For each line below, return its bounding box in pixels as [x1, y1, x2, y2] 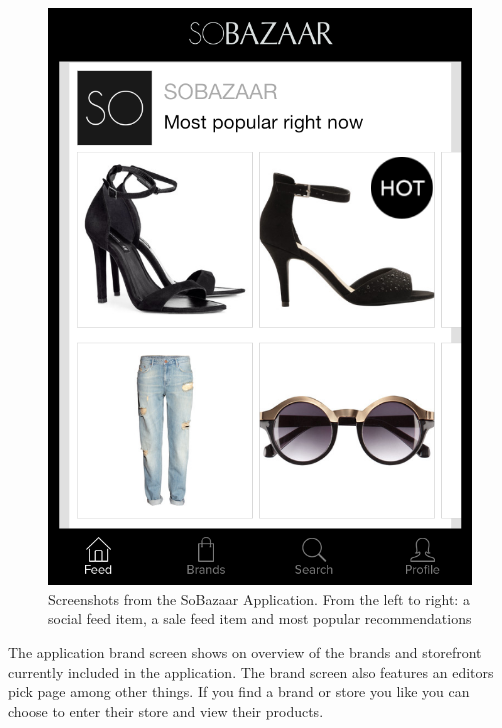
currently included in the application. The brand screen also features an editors [8, 661, 494, 682]
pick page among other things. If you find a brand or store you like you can [8, 681, 470, 702]
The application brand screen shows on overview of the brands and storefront [8, 642, 482, 663]
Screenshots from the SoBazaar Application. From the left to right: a [48, 588, 470, 609]
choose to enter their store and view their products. [8, 700, 324, 721]
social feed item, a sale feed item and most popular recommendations [48, 608, 472, 629]
